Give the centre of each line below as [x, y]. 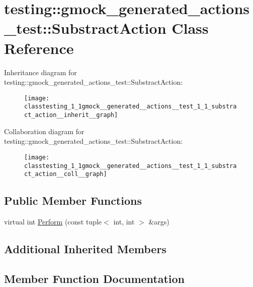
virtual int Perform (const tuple [53, 222]
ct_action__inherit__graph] [71, 115]
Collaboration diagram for [44, 131]
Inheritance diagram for [40, 72]
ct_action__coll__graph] [66, 174]
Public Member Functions [73, 200]
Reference [39, 48]
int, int [124, 222]
